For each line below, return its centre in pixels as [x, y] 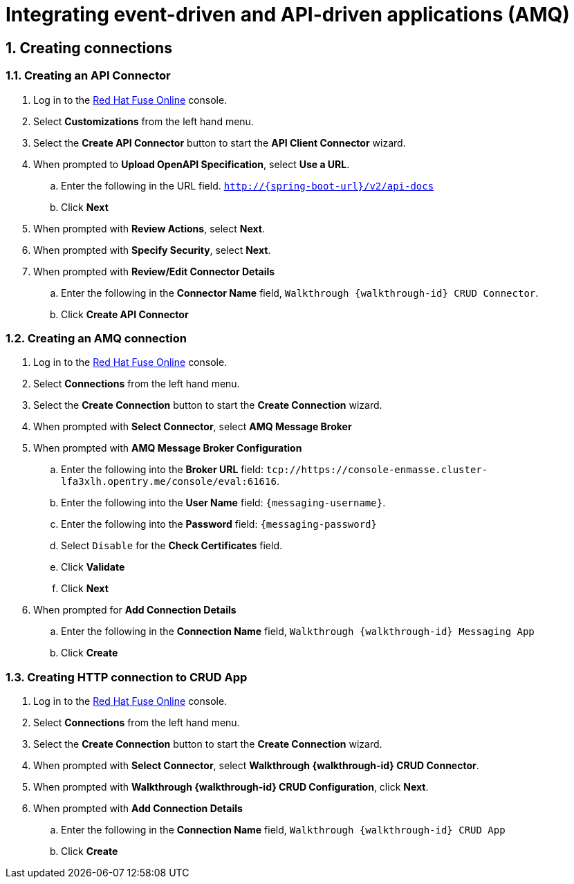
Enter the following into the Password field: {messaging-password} [219, 524]
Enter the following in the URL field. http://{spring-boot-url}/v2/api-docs [248, 185]
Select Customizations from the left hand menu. [143, 121]
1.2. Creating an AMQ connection [96, 338]
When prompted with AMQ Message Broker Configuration [168, 448]
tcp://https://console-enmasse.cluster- [377, 470]
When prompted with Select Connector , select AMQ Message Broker [193, 427]
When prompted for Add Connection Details [135, 610]
